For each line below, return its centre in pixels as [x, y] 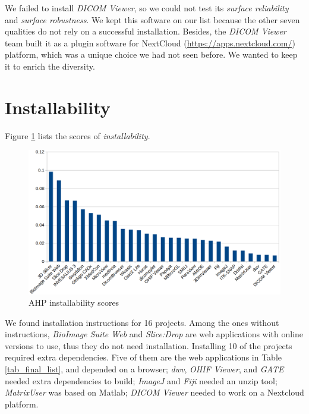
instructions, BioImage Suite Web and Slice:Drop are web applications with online [154, 334]
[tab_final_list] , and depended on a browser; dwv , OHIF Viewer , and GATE [144, 369]
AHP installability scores [74, 302]
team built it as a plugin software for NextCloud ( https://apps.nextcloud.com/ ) [150, 43]
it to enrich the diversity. [50, 66]
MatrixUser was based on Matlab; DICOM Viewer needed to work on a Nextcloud [154, 392]
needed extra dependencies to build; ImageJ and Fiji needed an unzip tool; [141, 380]
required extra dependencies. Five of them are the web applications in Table [144, 357]
